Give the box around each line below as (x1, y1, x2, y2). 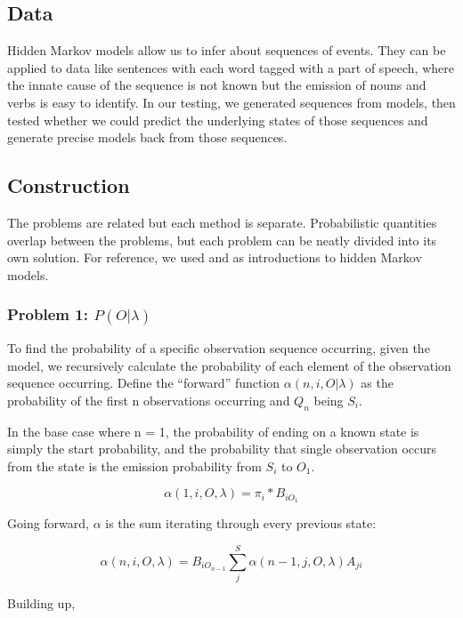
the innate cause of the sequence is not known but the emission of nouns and (7, 76, 426, 94)
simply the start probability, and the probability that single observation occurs (7, 439, 437, 458)
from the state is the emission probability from (7, 456, 262, 475)
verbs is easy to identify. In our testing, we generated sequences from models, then (7, 92, 456, 111)
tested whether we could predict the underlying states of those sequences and (7, 110, 428, 129)
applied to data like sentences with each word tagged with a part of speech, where (7, 58, 454, 76)
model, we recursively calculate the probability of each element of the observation (7, 356, 451, 374)
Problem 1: (7, 303, 88, 325)
